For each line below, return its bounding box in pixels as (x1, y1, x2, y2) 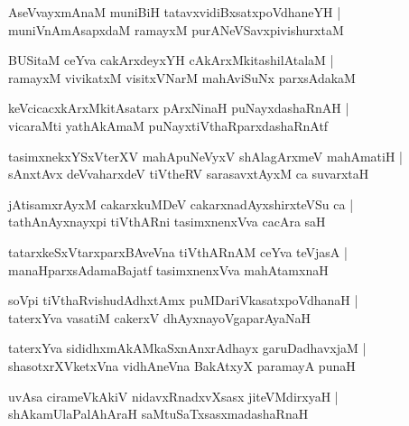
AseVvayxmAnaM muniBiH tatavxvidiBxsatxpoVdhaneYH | (8, 3, 341, 21)
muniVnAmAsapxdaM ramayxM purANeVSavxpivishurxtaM (8, 20, 344, 39)
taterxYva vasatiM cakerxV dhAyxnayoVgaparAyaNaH (8, 308, 311, 327)
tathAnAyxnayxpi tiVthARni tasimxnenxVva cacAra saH (8, 212, 326, 231)
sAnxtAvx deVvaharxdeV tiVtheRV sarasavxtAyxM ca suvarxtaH (8, 164, 369, 183)
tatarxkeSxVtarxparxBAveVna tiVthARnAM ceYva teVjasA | (8, 242, 348, 261)
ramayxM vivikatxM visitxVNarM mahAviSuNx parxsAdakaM (8, 68, 356, 87)
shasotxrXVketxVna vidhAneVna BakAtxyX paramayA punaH (8, 356, 356, 375)
